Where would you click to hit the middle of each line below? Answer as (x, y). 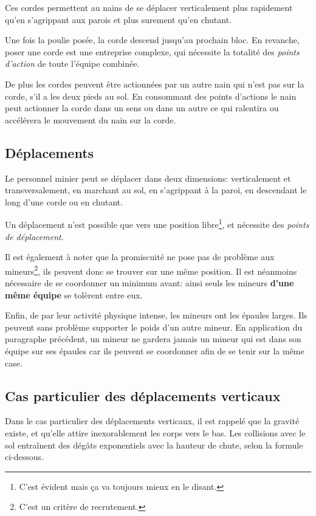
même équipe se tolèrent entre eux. (74, 294)
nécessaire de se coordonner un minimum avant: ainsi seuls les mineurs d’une (149, 283)
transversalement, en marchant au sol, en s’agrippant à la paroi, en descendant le (156, 190)
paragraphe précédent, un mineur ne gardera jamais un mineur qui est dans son (153, 339)
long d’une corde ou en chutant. (64, 201)
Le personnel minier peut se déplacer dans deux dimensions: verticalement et (148, 178)
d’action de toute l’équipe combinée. (72, 64)
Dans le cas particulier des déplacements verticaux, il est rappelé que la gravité (152, 421)
